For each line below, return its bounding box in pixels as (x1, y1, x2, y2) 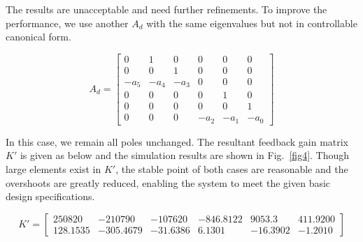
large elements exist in (6, 162, 101, 176)
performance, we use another (6, 15, 129, 30)
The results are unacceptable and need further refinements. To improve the (6, 2, 327, 16)
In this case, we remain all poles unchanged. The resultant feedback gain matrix (6, 134, 349, 149)
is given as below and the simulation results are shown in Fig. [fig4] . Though (20, 148, 350, 162)
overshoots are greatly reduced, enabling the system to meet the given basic (6, 175, 331, 190)
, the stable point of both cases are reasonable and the (115, 162, 348, 176)
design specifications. (6, 189, 95, 204)
